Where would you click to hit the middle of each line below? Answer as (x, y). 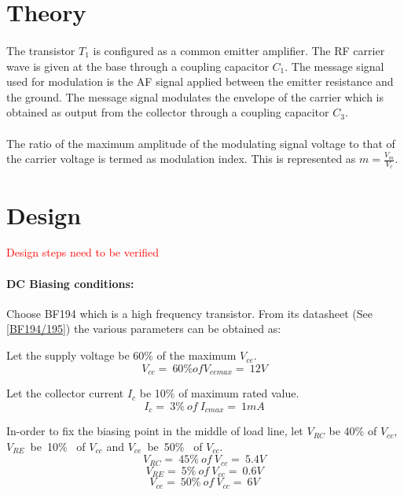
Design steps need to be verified (83, 252)
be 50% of (175, 446)
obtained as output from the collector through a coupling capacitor (168, 112)
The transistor (41, 50)
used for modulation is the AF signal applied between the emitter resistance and (200, 81)
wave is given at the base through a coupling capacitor (138, 66)
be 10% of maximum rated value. (219, 393)
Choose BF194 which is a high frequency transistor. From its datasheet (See (189, 313)
